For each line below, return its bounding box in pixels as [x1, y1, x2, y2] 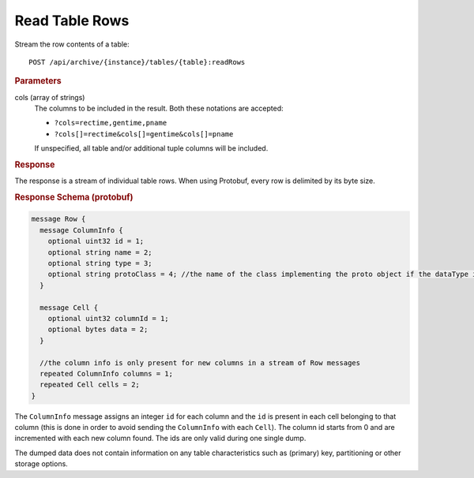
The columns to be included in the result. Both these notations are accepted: [34, 103, 284, 113]
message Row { [31, 215, 86, 224]
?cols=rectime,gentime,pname [54, 118, 167, 128]
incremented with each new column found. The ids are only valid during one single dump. [14, 434, 307, 443]
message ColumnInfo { [39, 226, 124, 234]
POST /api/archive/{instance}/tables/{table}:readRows [28, 58, 246, 66]
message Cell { [39, 303, 99, 312]
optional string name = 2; [47, 248, 153, 256]
